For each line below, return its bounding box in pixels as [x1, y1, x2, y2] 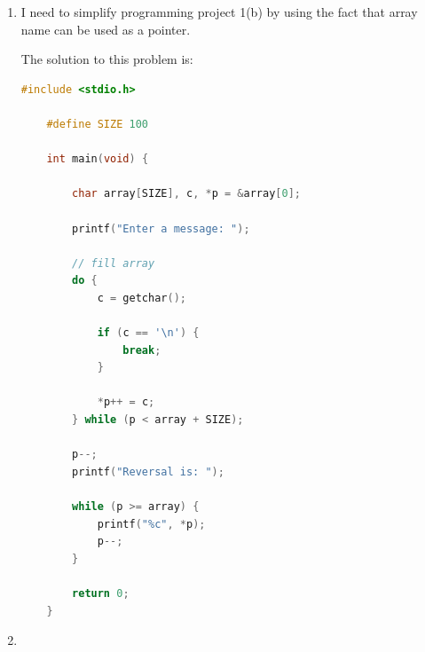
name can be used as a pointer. [20, 20, 191, 38]
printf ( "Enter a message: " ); [72, 222, 250, 235]
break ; [122, 343, 161, 357]
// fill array [72, 256, 155, 270]
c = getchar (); [97, 291, 186, 304]
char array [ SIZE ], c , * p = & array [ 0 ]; [72, 187, 301, 200]
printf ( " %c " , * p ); [97, 517, 206, 530]
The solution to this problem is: [20, 50, 193, 68]
